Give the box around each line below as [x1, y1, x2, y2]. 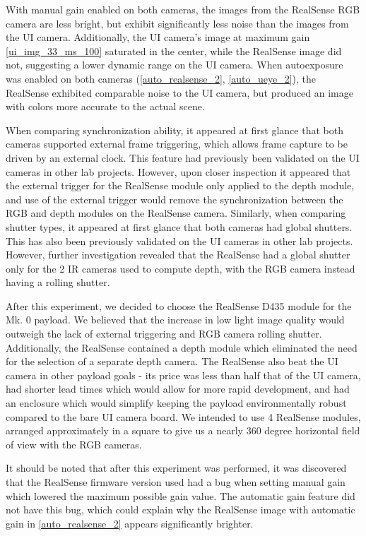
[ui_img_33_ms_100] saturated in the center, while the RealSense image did [6, 43, 342, 58]
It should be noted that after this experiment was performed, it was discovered [6, 460, 347, 475]
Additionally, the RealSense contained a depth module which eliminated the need [6, 340, 358, 355]
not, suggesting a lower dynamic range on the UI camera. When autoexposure [6, 57, 343, 72]
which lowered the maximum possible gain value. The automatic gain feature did [6, 488, 355, 503]
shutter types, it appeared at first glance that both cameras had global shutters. [6, 219, 353, 234]
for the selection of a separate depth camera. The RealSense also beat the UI [6, 354, 338, 369]
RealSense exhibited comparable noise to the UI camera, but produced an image [6, 85, 353, 100]
